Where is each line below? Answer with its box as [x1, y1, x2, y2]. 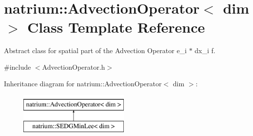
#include [4, 61, 31, 72]
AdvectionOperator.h [42, 61, 105, 72]
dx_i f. [195, 45, 215, 56]
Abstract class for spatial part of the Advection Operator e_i [4, 45, 187, 56]
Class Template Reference [27, 17, 205, 37]
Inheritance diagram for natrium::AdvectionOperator [4, 78, 162, 88]
